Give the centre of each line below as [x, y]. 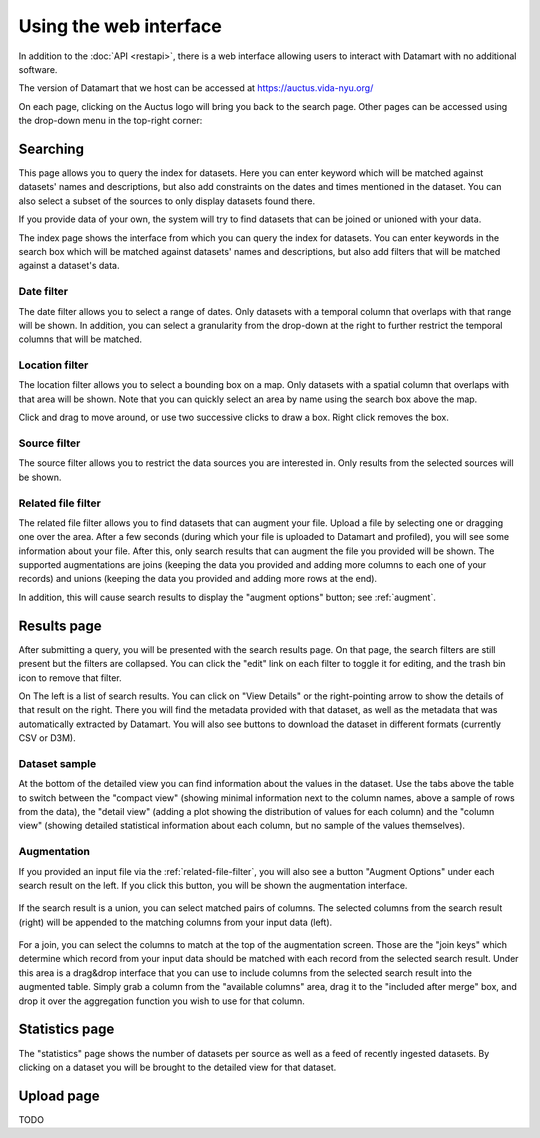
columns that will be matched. [80, 339]
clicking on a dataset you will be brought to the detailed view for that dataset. [177, 1067]
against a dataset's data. [69, 266]
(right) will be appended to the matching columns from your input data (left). [175, 922]
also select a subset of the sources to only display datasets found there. [166, 201]
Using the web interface [120, 26]
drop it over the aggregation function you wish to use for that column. [161, 1001]
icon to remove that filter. [70, 677]
